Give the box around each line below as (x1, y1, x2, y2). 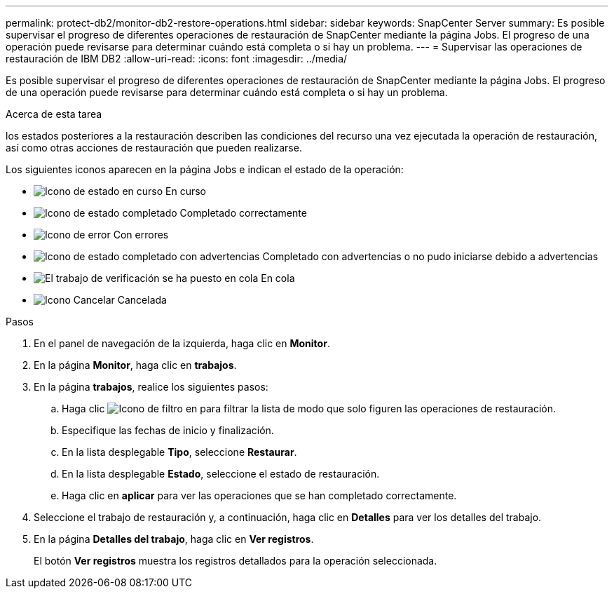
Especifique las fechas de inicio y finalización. (62, 424, 274, 436)
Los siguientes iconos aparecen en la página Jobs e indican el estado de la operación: (6, 163, 404, 175)
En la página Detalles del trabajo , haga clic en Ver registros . (34, 533, 314, 545)
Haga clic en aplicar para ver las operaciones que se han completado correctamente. (62, 490, 457, 501)
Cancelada (117, 294, 167, 306)
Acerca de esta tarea (6, 108, 102, 120)
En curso (165, 185, 207, 197)
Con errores (113, 229, 169, 241)
